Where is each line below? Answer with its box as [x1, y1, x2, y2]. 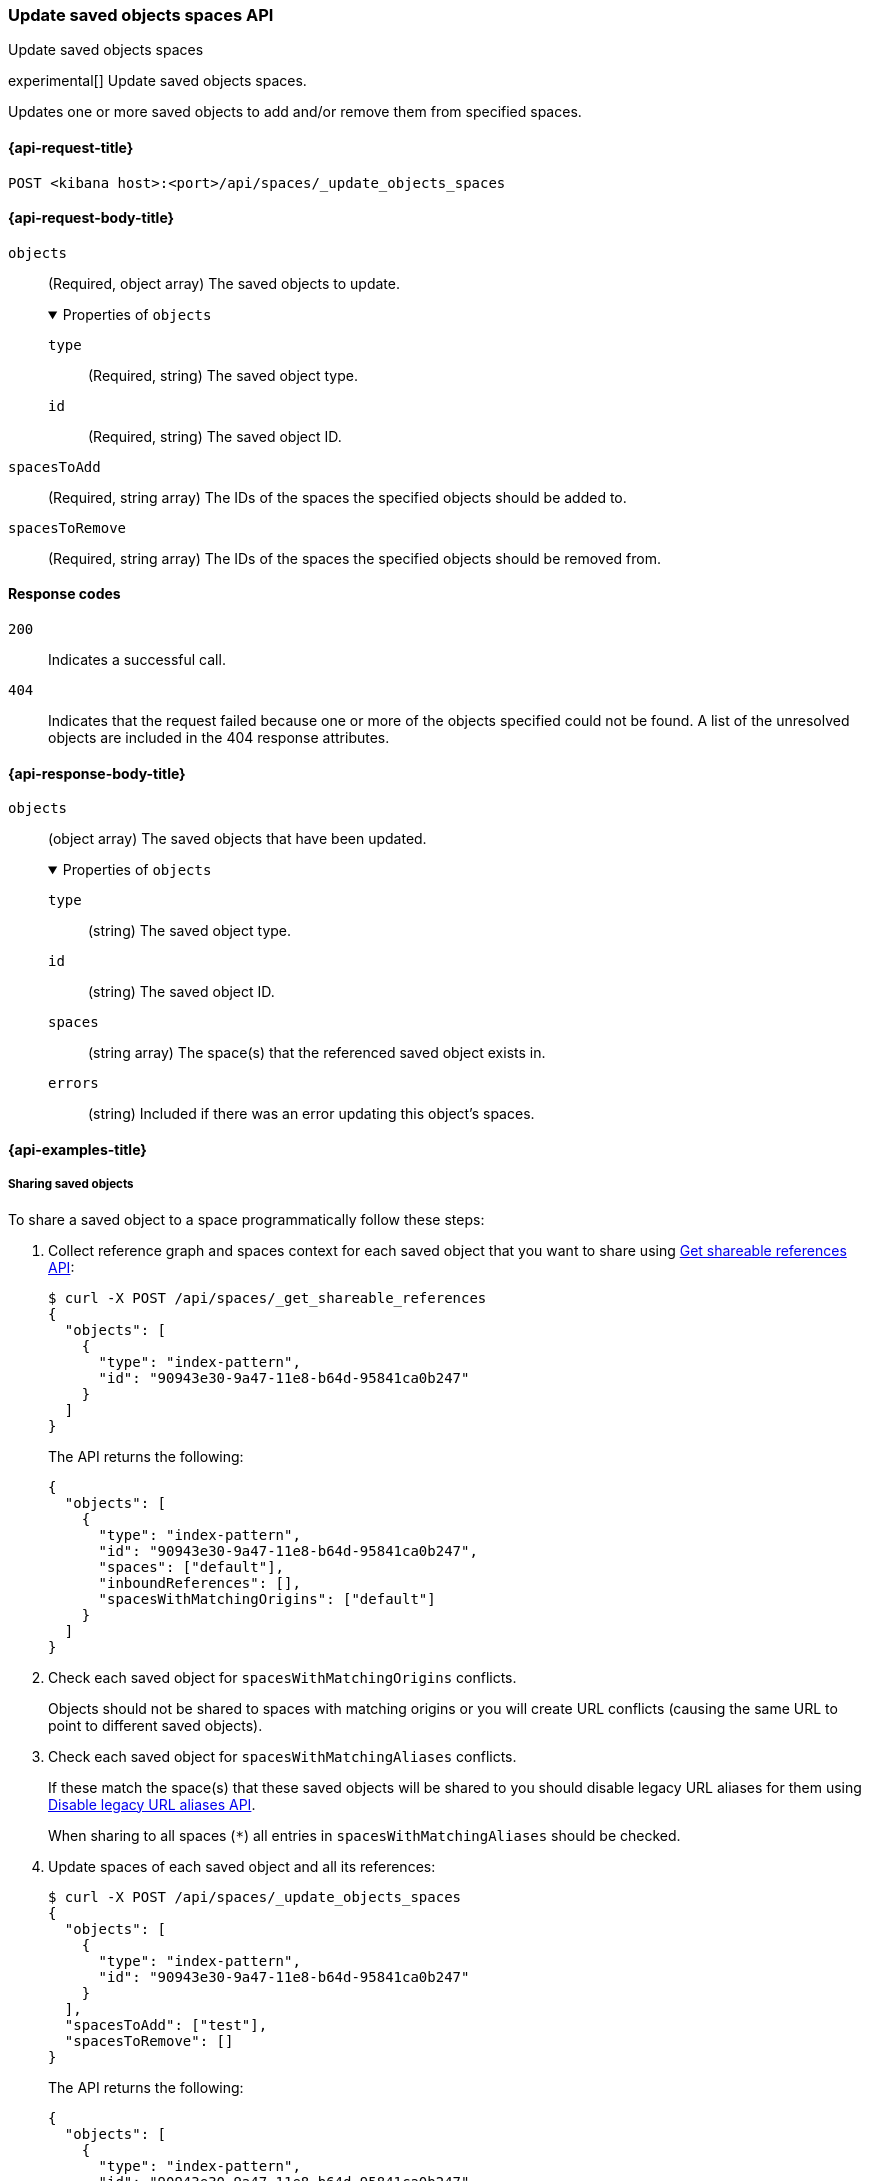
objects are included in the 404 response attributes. [48, 729, 390, 747]
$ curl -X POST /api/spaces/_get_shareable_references [48, 1289, 487, 1306]
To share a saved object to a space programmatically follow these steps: [8, 1210, 485, 1228]
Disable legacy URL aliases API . [48, 1795, 256, 1813]
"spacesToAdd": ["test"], [64, 2016, 268, 2033]
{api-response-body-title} [8, 764, 186, 782]
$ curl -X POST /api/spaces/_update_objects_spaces [48, 1888, 462, 1905]
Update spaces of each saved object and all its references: [48, 1857, 436, 1875]
